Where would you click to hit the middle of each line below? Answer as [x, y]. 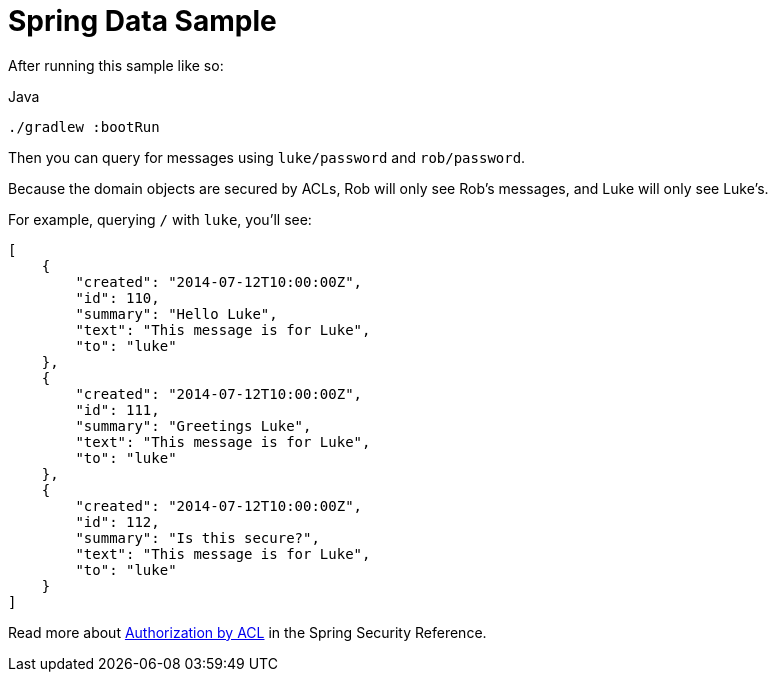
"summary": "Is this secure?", [197, 537]
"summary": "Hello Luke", [176, 313]
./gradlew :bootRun [84, 126]
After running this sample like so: [116, 65]
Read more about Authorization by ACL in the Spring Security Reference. [247, 632]
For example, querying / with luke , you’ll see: [160, 219]
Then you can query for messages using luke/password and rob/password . [267, 157]
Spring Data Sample [142, 21]
